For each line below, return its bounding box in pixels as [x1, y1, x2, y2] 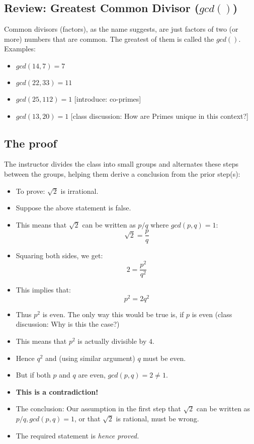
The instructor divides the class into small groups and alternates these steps [4, 159, 239, 169]
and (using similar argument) [45, 352, 135, 363]
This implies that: [16, 284, 71, 295]
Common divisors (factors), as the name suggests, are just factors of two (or [4, 24, 238, 34]
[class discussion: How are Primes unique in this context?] [70, 110, 248, 121]
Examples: [4, 43, 36, 54]
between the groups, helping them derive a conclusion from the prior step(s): [4, 168, 240, 179]
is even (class [192, 309, 232, 319]
